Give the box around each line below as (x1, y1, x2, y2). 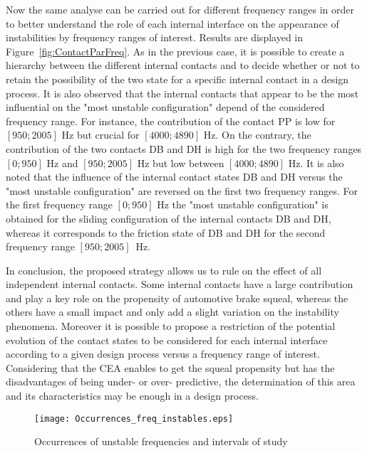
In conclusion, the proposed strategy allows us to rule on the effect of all (6, 262, 322, 277)
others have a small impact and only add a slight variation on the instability (6, 304, 339, 319)
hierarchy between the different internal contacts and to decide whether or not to (6, 58, 360, 73)
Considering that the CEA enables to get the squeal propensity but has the (6, 360, 335, 375)
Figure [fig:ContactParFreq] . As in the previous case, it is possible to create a (6, 43, 345, 58)
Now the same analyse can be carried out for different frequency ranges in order (6, 2, 354, 16)
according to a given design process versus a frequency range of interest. (6, 346, 320, 361)
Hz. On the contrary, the (203, 127, 311, 142)
